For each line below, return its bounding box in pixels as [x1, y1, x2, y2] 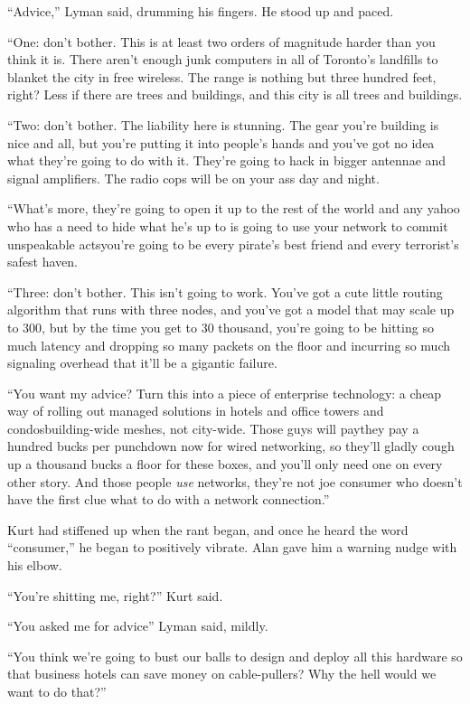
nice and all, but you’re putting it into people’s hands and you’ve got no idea [7, 133, 435, 152]
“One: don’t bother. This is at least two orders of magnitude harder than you [7, 32, 436, 51]
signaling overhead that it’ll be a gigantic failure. [7, 353, 277, 372]
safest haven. [7, 252, 78, 271]
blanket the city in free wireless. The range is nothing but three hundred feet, [7, 67, 437, 86]
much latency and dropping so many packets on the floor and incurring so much [7, 335, 451, 354]
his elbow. [7, 556, 62, 575]
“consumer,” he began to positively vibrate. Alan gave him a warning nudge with [7, 538, 457, 557]
